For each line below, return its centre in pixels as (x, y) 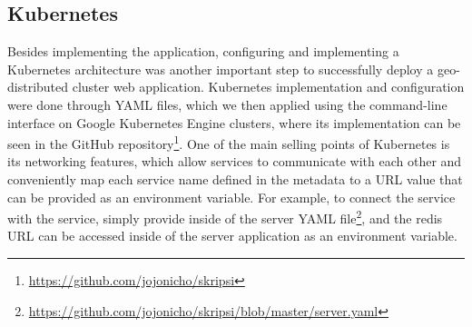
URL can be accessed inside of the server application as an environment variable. (232, 236)
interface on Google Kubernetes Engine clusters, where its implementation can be (234, 122)
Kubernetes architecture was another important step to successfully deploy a (221, 69)
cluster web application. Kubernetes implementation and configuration (268, 87)
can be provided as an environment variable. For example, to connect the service (231, 197)
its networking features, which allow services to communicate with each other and (235, 161)
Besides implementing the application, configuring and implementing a (203, 51)
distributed (38, 87)
